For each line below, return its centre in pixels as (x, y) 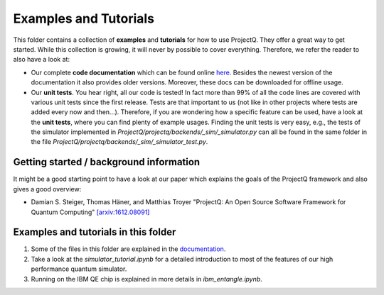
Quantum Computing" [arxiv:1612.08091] (90, 212)
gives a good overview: (47, 189)
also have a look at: (42, 60)
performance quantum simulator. (79, 269)
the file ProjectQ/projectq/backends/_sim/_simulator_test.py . (119, 142)
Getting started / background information (107, 162)
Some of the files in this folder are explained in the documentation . (128, 249)
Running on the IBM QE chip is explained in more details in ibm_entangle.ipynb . (146, 279)
